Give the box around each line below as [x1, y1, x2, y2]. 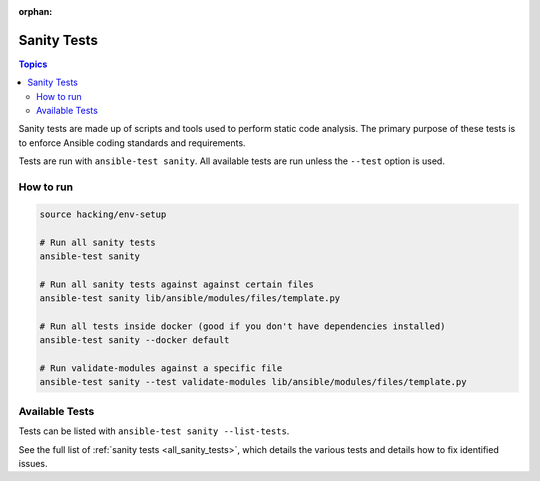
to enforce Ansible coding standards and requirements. [18, 136, 246, 149]
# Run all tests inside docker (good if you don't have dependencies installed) [39, 320, 446, 332]
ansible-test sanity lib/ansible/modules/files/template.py [39, 293, 341, 304]
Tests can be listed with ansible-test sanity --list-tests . [18, 425, 290, 437]
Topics [18, 58, 48, 70]
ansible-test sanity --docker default [39, 335, 230, 346]
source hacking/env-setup [39, 208, 167, 220]
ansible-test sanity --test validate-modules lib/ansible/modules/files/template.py [39, 376, 467, 388]
